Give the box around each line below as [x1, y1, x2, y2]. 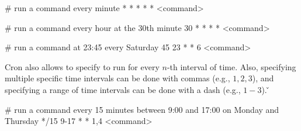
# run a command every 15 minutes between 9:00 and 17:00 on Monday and [5, 103, 279, 115]
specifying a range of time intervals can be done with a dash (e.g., [5, 83, 241, 95]
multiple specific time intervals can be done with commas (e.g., [5, 72, 230, 84]
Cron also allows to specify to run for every [5, 60, 160, 73]
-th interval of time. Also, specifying [167, 60, 296, 73]
